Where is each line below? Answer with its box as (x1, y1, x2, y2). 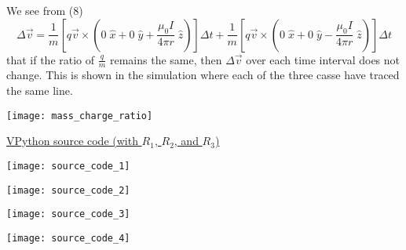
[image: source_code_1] (6, 160, 130, 172)
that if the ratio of (6, 51, 95, 67)
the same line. (6, 82, 73, 99)
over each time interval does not (246, 51, 401, 67)
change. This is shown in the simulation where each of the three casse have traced (6, 67, 400, 83)
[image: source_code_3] (6, 208, 130, 220)
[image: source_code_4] (6, 232, 130, 244)
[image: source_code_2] (6, 184, 130, 196)
